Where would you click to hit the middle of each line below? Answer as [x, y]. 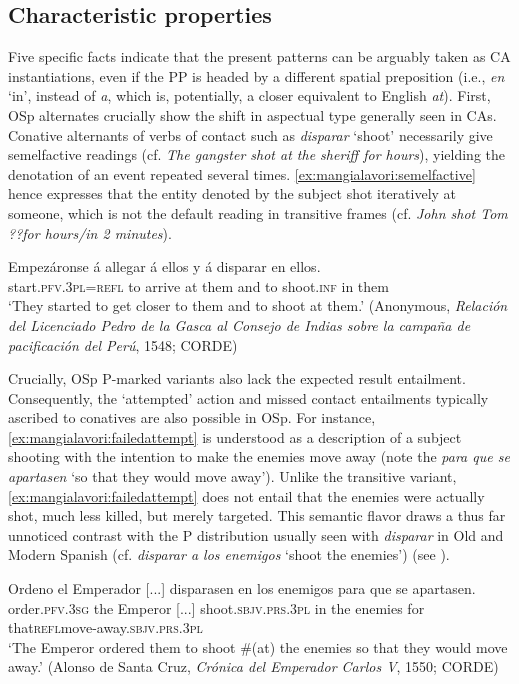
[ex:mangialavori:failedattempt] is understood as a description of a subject [235, 436]
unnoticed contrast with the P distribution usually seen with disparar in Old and [256, 534]
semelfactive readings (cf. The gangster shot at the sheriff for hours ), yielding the [257, 154]
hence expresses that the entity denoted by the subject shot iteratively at [232, 193]
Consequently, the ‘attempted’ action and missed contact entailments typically [248, 397]
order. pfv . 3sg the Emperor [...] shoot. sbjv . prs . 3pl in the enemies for [216, 607]
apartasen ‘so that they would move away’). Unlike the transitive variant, [232, 476]
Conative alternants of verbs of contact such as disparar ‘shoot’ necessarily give [250, 134]
